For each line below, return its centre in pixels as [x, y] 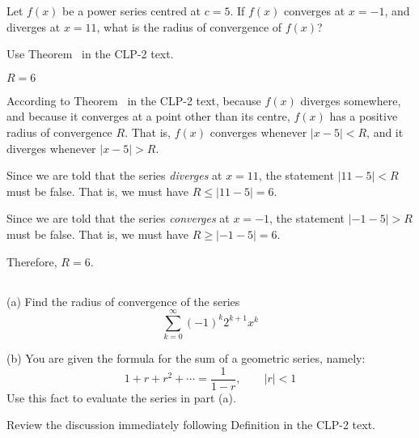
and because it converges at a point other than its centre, [148, 116]
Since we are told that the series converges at [118, 218]
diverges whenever [51, 148]
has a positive [364, 116]
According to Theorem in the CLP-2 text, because [134, 100]
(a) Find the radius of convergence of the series [123, 301]
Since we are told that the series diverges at [114, 175]
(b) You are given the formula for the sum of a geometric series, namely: [186, 358]
